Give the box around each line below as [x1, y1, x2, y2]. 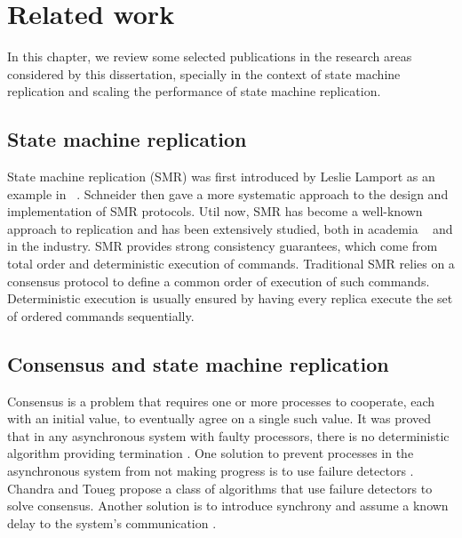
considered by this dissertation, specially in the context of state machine [7, 64, 401, 83]
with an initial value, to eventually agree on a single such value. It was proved [7, 409, 432, 428]
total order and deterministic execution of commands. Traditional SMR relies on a [7, 254, 455, 273]
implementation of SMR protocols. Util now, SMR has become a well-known [7, 202, 423, 221]
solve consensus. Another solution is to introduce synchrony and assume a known [7, 496, 449, 515]
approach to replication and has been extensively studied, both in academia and [7, 219, 453, 237]
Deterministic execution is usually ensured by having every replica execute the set [7, 289, 453, 308]
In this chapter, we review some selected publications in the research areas [7, 47, 412, 66]
